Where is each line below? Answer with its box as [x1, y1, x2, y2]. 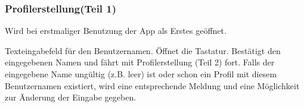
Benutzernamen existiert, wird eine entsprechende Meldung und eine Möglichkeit [5, 79, 300, 92]
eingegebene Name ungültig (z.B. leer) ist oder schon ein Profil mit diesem [5, 68, 277, 80]
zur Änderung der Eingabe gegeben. [5, 91, 137, 103]
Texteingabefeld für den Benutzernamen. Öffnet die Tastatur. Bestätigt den [5, 44, 281, 56]
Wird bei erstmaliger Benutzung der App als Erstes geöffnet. [5, 24, 227, 37]
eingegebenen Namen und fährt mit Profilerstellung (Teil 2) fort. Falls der [5, 56, 275, 68]
